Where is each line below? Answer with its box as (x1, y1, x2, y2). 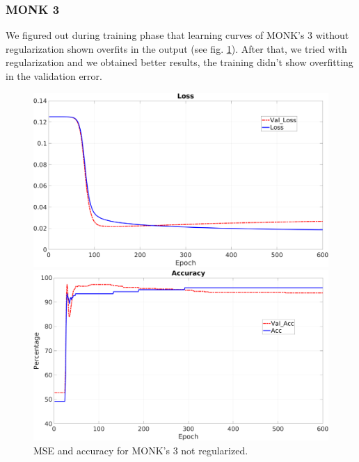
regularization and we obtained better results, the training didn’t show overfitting (6, 55, 353, 69)
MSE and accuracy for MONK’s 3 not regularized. (33, 443, 248, 457)
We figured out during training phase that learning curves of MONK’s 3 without (6, 28, 349, 42)
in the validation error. (6, 69, 102, 83)
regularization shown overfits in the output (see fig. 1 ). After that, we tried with (6, 41, 347, 56)
